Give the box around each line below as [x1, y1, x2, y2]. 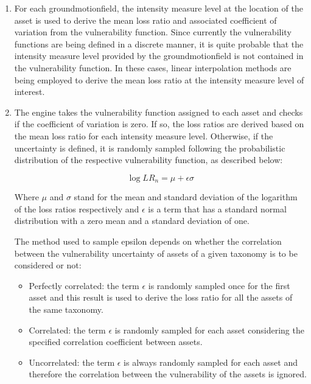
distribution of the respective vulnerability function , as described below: [14, 153, 283, 166]
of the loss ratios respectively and [14, 202, 139, 215]
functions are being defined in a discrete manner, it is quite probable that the [14, 37, 304, 50]
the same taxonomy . [29, 302, 103, 315]
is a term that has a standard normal [148, 202, 287, 215]
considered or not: [14, 259, 82, 271]
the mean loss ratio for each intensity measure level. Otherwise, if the [14, 129, 273, 142]
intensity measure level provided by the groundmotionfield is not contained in [14, 49, 304, 62]
